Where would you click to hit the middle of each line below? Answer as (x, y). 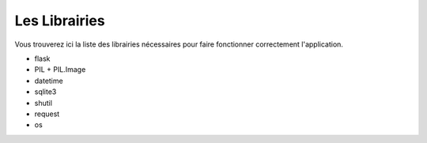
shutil (43, 103)
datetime (49, 81)
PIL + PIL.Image (60, 70)
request (47, 114)
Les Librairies (60, 21)
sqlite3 (45, 92)
